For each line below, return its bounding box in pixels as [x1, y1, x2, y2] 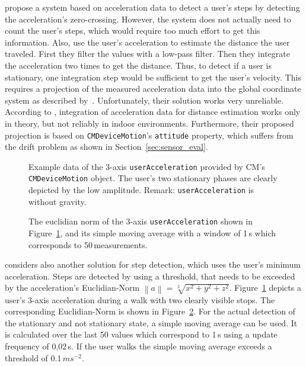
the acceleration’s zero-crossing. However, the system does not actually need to [5, 12, 291, 25]
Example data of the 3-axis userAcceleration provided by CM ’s [28, 160, 265, 172]
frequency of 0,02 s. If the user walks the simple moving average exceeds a [5, 340, 272, 352]
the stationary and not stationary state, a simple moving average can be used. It [5, 316, 298, 329]
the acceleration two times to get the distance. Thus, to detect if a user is [5, 59, 272, 71]
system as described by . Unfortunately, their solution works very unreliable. [5, 94, 284, 106]
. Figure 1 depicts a [229, 281, 301, 294]
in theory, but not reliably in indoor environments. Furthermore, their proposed [5, 117, 294, 129]
